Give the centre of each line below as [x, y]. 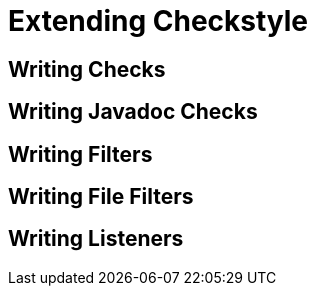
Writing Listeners [96, 239]
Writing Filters [80, 154]
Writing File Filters [101, 197]
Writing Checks [87, 69]
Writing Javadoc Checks [133, 112]
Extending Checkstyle [158, 21]
